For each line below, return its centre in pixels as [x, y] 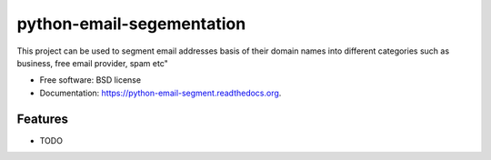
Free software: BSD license [90, 80]
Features [42, 119]
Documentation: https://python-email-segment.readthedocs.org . [160, 93]
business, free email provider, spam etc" [92, 63]
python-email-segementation [131, 24]
